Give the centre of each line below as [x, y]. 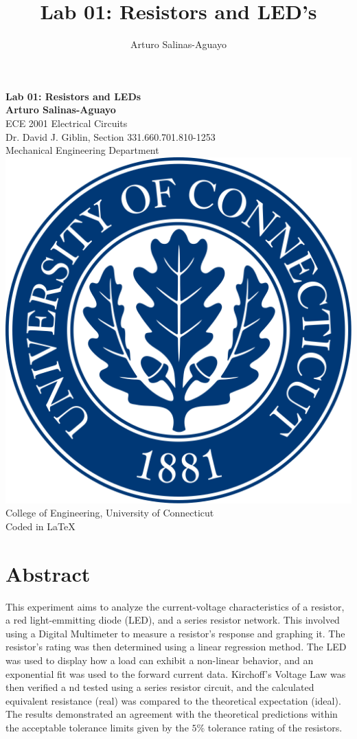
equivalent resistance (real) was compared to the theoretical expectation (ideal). [173, 700]
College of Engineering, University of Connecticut [110, 513]
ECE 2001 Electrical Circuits [67, 123]
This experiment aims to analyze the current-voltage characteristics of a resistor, [175, 606]
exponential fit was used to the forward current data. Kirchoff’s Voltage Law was [176, 673]
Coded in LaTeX [41, 526]
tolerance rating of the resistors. [275, 727]
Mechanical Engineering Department [82, 150]
